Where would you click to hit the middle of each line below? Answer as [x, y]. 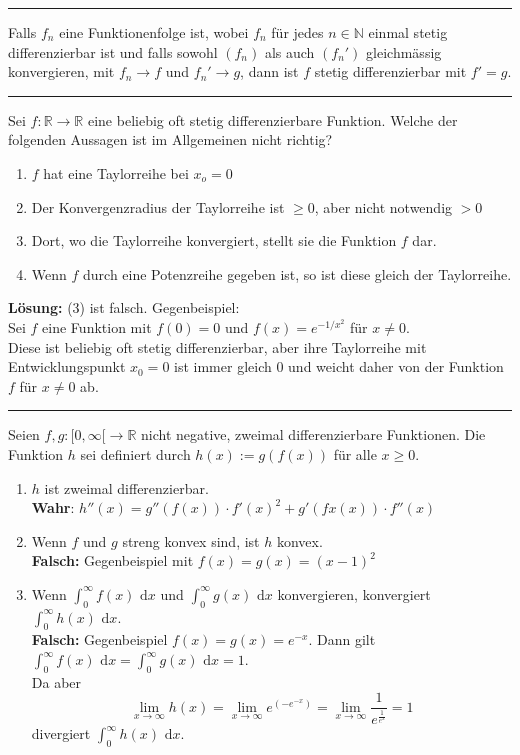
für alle [355, 453]
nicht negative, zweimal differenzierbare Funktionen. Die [313, 434]
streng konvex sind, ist [191, 540]
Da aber [56, 681]
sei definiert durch [135, 453]
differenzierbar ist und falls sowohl [113, 51]
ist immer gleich [223, 366]
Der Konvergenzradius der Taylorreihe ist [158, 206]
